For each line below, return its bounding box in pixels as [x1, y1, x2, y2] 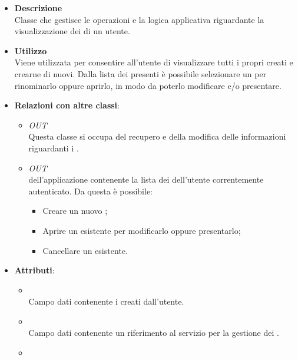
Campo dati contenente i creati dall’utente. [28, 295, 184, 308]
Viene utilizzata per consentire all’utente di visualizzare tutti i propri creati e [14, 56, 293, 68]
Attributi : [14, 264, 55, 276]
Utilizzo [14, 44, 47, 57]
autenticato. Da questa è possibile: [28, 184, 153, 197]
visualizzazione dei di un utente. [14, 25, 130, 37]
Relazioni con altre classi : [14, 99, 120, 111]
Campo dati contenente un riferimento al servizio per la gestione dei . [28, 326, 279, 339]
